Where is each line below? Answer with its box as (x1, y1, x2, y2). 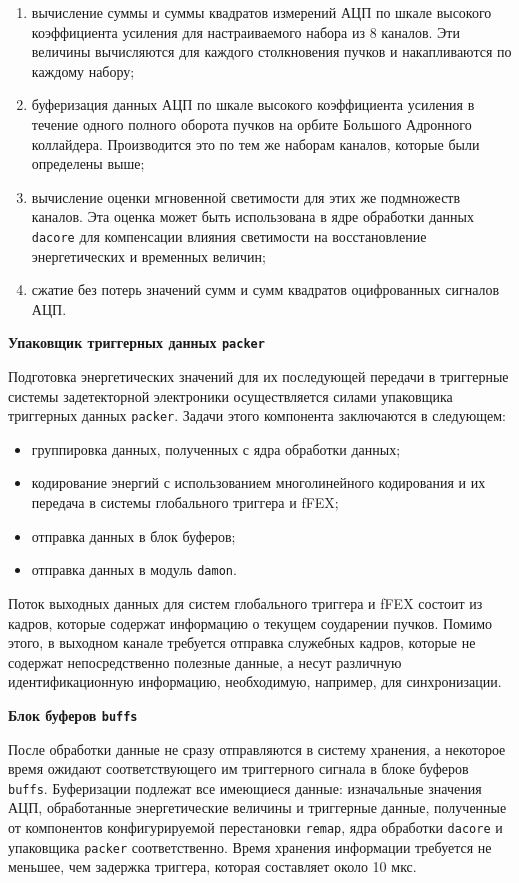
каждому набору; (31, 60, 135, 81)
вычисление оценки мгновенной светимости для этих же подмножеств (31, 186, 461, 207)
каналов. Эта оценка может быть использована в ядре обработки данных (31, 206, 474, 227)
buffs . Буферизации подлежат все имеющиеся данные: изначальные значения (8, 777, 482, 798)
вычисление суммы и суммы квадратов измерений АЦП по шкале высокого (31, 2, 492, 22)
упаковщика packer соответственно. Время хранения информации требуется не (8, 836, 492, 857)
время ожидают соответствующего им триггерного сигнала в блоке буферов (8, 758, 469, 779)
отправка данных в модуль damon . (31, 559, 237, 580)
